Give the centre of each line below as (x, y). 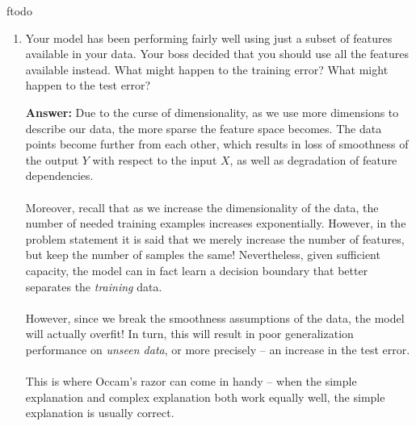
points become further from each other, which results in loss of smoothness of (217, 144)
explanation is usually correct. (100, 413)
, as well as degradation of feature (313, 159)
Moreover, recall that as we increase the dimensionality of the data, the (202, 207)
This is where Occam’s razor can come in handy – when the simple (191, 381)
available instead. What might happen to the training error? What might (207, 69)
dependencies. (59, 175)
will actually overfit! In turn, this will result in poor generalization (189, 334)
